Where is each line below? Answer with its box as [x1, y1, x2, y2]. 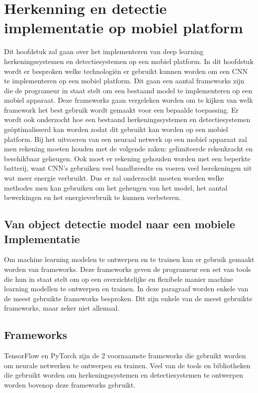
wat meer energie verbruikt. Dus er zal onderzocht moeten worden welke [4, 173, 224, 183]
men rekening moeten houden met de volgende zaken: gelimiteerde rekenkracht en [4, 143, 253, 154]
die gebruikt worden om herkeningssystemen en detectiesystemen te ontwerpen [4, 370, 244, 380]
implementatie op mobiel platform [4, 17, 243, 38]
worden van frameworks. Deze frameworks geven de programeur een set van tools [4, 264, 251, 274]
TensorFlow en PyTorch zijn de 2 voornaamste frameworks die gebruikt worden [4, 350, 246, 361]
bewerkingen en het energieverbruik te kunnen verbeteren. [4, 192, 181, 202]
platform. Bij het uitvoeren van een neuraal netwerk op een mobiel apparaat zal [4, 133, 247, 144]
